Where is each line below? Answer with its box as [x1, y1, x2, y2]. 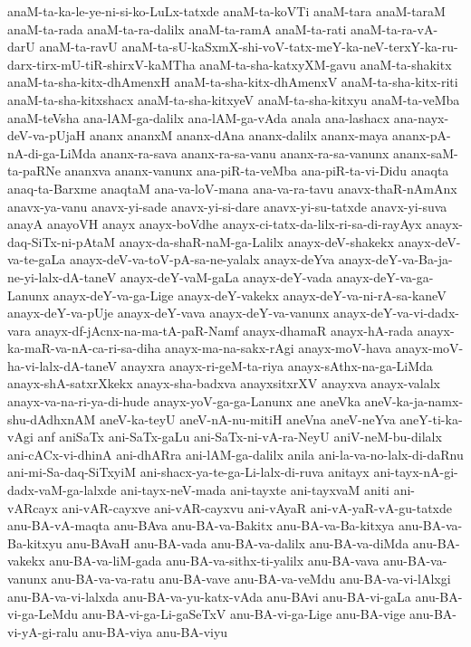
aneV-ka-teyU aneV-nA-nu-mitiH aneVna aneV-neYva [99, 409, 396, 428]
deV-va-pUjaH [7, 126, 86, 145]
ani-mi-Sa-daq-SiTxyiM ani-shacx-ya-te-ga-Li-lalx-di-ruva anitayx [7, 462, 370, 481]
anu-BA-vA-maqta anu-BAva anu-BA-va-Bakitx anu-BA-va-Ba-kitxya [7, 516, 395, 535]
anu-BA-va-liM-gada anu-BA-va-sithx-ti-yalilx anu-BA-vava [49, 551, 380, 570]
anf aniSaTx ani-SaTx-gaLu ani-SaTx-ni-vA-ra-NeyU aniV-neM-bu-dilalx [37, 427, 442, 446]
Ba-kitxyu [7, 533, 62, 552]
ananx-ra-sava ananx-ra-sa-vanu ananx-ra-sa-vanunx [100, 143, 389, 162]
